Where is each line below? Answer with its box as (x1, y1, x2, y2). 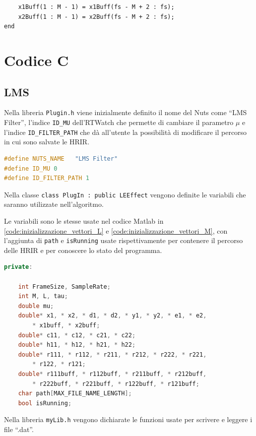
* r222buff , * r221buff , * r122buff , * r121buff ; (32, 380, 199, 387)
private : (4, 263, 33, 271)
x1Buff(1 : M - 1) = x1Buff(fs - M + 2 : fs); (18, 3, 175, 10)
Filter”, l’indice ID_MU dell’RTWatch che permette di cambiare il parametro (4, 117, 234, 127)
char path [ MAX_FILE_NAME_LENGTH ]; (18, 390, 132, 397)
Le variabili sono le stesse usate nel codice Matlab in (4, 215, 164, 226)
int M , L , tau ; (18, 293, 68, 300)
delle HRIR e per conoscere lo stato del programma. (4, 245, 162, 255)
